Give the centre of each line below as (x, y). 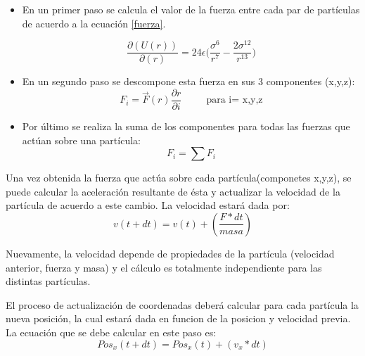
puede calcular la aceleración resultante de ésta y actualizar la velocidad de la (173, 191)
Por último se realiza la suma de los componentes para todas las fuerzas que (186, 126)
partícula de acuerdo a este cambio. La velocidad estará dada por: (148, 205)
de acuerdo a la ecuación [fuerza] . (94, 23)
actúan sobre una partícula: (81, 140)
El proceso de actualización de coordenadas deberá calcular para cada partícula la (182, 304)
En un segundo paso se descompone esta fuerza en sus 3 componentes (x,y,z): (188, 81)
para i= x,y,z (235, 100)
